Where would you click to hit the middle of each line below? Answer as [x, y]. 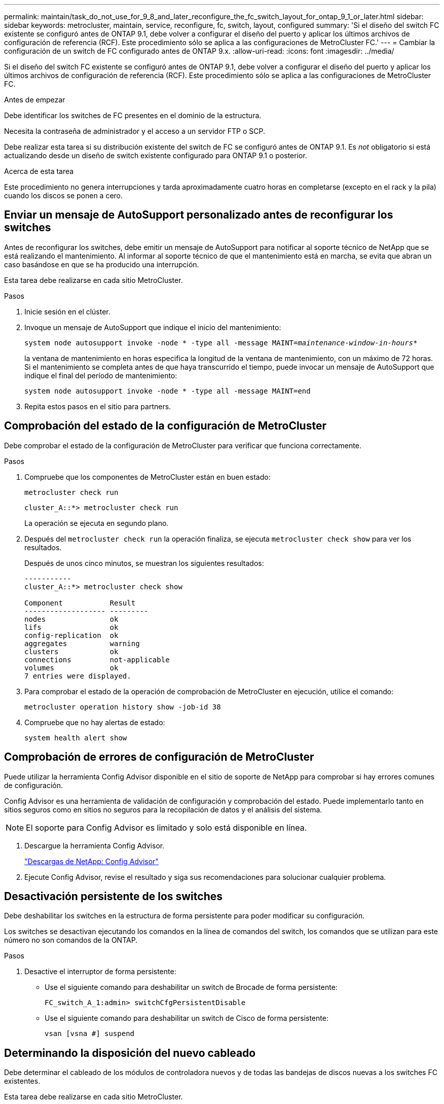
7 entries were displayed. [78, 676]
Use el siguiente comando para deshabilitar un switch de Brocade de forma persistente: [191, 987]
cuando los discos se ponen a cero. [64, 195]
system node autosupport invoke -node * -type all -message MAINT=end [168, 391]
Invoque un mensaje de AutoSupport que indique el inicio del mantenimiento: [153, 327]
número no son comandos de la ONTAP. [71, 940]
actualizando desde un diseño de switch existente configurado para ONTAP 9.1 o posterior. [156, 155]
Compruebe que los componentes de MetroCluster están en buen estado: [147, 477]
